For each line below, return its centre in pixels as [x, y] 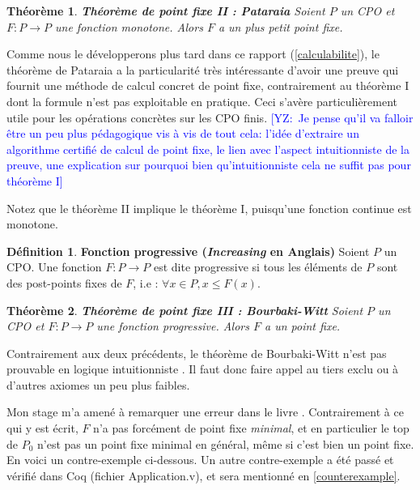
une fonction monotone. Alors [129, 26]
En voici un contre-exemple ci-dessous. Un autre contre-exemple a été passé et [200, 460]
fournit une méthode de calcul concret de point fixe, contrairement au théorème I [208, 85]
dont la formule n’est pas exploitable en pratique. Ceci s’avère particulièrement [202, 101]
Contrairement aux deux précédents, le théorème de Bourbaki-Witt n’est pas [197, 353]
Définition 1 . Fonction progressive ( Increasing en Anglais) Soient [188, 251]
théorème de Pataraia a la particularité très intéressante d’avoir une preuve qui [203, 69]
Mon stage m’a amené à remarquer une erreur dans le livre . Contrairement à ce [205, 412]
